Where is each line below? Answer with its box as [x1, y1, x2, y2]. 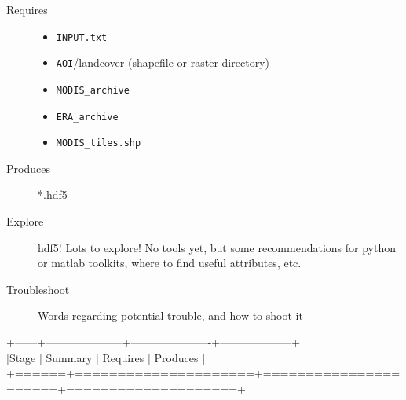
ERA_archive [56, 111, 119, 123]
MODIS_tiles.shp [56, 138, 141, 149]
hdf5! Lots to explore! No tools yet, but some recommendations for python [38, 239, 397, 255]
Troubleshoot [6, 281, 70, 297]
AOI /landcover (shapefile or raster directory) [56, 54, 269, 71]
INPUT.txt [56, 31, 108, 43]
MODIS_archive [56, 84, 130, 96]
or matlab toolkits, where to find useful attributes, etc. [38, 255, 302, 271]
